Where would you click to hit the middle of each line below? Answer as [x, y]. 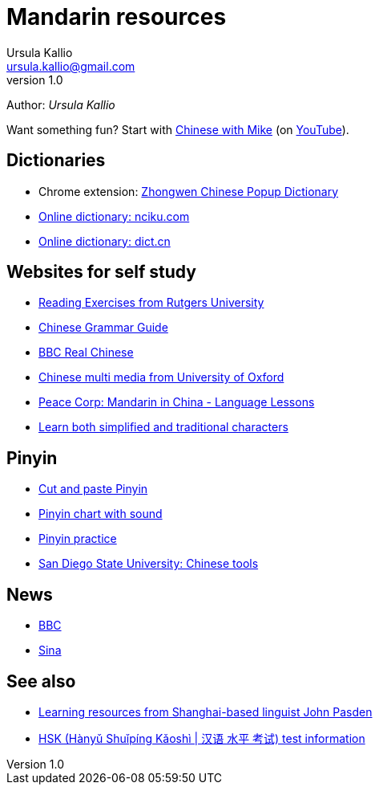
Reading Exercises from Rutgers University [151, 303]
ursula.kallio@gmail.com [71, 66]
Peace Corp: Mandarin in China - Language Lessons [177, 402]
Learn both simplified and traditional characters [163, 427]
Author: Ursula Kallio [61, 104]
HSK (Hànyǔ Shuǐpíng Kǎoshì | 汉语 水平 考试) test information [202, 738]
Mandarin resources [117, 17]
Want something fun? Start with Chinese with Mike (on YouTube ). [178, 129]
